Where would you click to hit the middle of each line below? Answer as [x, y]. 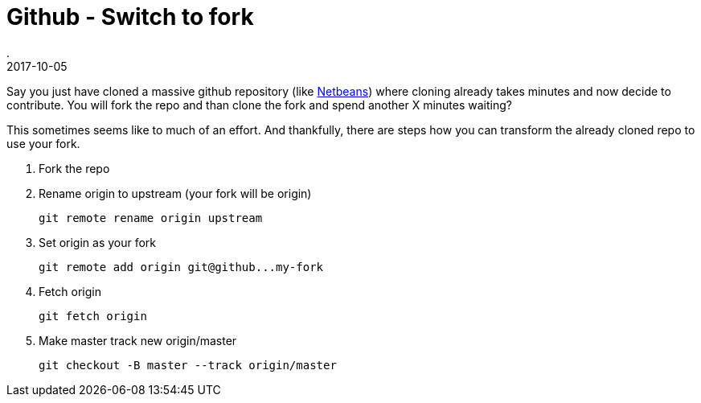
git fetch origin [93, 316]
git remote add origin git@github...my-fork [181, 267]
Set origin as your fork [98, 242]
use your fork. [43, 143]
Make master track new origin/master [138, 340]
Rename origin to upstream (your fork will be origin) [175, 193]
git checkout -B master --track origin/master [188, 365]
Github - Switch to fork [130, 17]
